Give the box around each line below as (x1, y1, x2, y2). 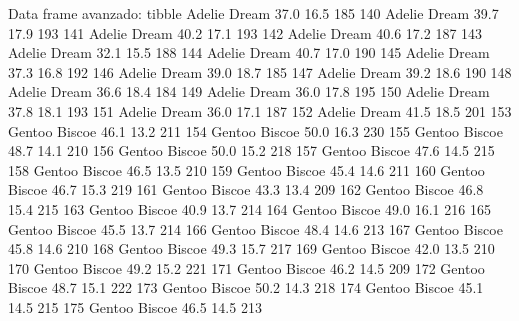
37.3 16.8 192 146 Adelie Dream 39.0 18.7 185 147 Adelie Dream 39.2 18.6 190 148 (8, 61, 512, 82)
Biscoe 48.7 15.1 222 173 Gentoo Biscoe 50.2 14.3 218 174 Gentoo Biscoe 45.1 (8, 277, 484, 298)
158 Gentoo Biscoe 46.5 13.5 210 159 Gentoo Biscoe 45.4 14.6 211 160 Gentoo (8, 159, 485, 180)
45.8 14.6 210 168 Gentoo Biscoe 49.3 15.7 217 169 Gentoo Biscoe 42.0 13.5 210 (8, 238, 495, 259)
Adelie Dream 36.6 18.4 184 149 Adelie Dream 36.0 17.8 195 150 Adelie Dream (8, 81, 490, 102)
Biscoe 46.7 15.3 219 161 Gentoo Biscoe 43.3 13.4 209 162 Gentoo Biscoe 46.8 (8, 179, 484, 200)
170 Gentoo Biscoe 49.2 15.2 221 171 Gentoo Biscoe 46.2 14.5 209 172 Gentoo (8, 257, 485, 278)
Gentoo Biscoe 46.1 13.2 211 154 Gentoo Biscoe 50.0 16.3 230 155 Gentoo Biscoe (8, 120, 503, 141)
